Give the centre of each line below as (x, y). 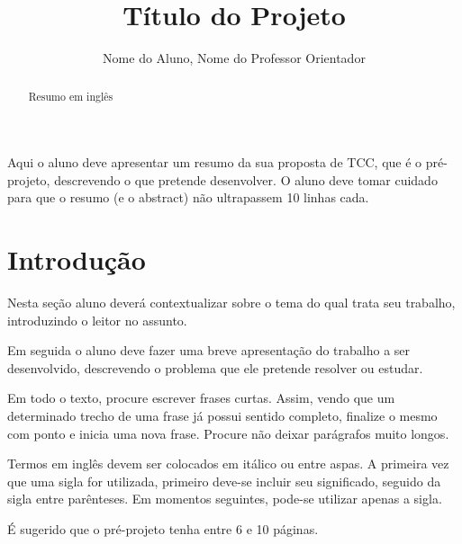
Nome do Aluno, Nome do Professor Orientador (234, 58)
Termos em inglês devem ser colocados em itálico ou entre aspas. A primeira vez (228, 464)
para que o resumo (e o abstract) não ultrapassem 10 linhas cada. (188, 197)
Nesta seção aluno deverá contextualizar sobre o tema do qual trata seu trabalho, (231, 303)
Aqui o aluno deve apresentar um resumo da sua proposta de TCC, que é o (215, 162)
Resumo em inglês (71, 96)
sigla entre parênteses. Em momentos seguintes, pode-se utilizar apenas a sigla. (225, 499)
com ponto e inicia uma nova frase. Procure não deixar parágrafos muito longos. (228, 433)
